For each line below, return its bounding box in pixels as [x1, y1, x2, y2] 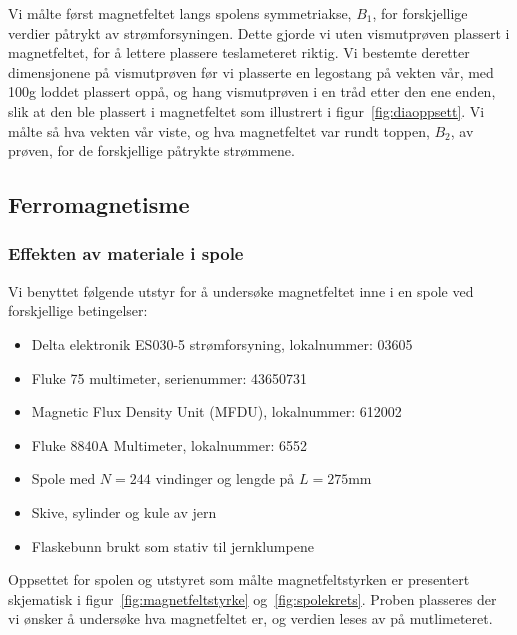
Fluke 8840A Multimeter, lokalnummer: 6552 [31, 434, 308, 455]
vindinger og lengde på [155, 468, 295, 489]
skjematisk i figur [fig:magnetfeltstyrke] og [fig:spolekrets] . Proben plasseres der [8, 588, 497, 609]
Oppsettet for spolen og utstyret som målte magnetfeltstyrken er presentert [8, 569, 470, 590]
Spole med [31, 468, 96, 489]
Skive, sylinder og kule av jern [31, 501, 217, 522]
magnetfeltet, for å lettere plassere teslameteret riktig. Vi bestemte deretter [8, 42, 470, 63]
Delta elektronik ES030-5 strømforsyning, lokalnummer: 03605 [31, 333, 413, 354]
